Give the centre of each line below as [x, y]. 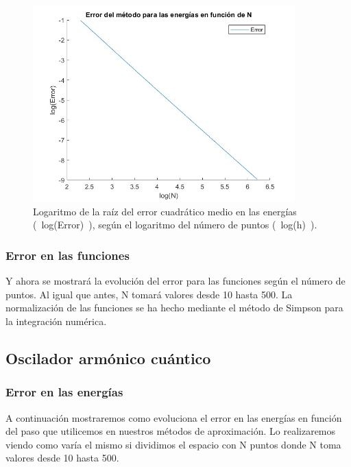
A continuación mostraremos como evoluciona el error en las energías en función [174, 417]
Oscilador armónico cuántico [108, 358]
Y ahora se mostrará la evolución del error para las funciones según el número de [175, 281]
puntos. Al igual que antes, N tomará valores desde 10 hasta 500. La [149, 294]
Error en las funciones [68, 255]
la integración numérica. [56, 321]
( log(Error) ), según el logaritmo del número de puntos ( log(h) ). [175, 225]
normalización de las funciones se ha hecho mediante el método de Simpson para [174, 308]
